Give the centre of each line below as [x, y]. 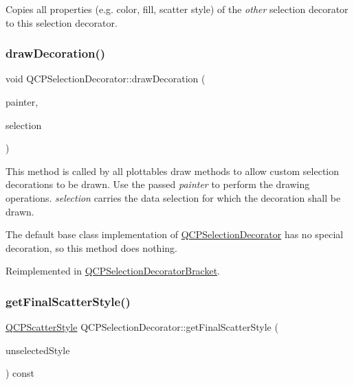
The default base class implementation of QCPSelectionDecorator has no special [175, 234]
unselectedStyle [38, 350]
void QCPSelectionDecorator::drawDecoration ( [106, 79]
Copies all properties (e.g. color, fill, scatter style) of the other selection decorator [177, 9]
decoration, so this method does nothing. [91, 247]
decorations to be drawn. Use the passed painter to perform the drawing [158, 184]
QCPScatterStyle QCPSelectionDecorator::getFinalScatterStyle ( [142, 327]
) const [20, 373]
